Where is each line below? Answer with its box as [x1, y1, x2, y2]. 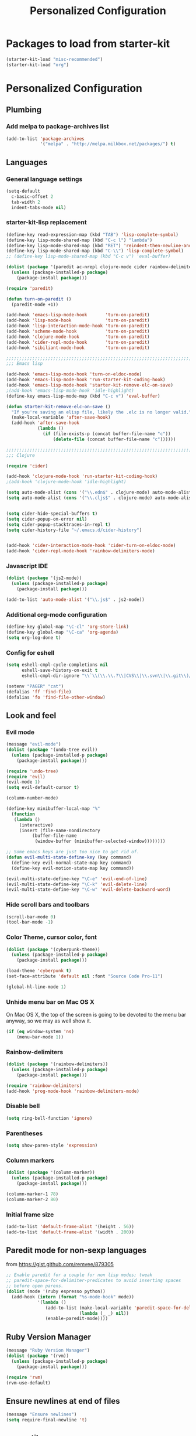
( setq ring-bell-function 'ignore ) [6, 1115, 93, 1121]
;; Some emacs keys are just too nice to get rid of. [6, 849, 140, 855]
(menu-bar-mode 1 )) [16, 1034, 64, 1040]
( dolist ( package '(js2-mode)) [6, 575, 82, 581]
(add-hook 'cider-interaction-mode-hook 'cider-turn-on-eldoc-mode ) [6, 543, 176, 549]
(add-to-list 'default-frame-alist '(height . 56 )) [6, 1223, 134, 1229]
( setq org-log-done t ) [6, 635, 61, 641]
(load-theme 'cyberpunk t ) [6, 968, 72, 974]
